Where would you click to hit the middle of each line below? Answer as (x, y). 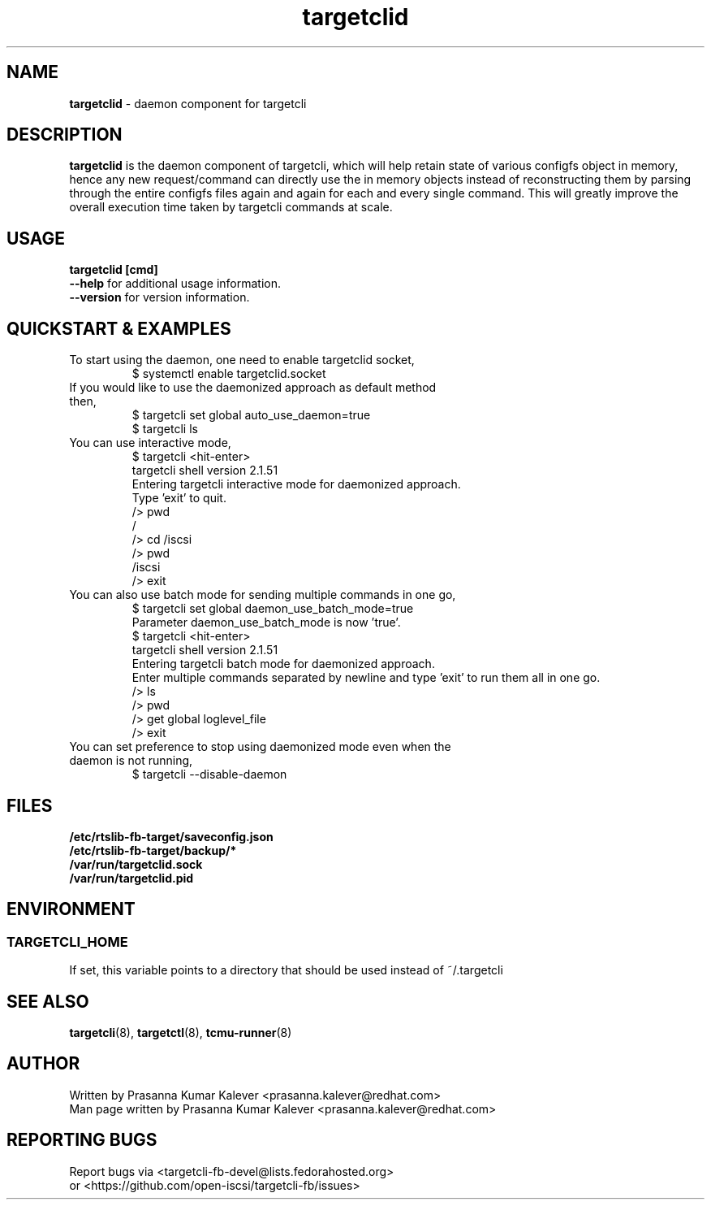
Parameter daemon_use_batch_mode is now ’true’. (266, 623)
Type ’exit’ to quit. (179, 498)
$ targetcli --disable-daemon (209, 774)
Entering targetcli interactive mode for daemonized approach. (296, 484)
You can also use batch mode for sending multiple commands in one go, (263, 595)
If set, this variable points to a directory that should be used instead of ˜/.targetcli (286, 970)
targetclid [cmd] (114, 270)
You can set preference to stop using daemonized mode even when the (260, 747)
